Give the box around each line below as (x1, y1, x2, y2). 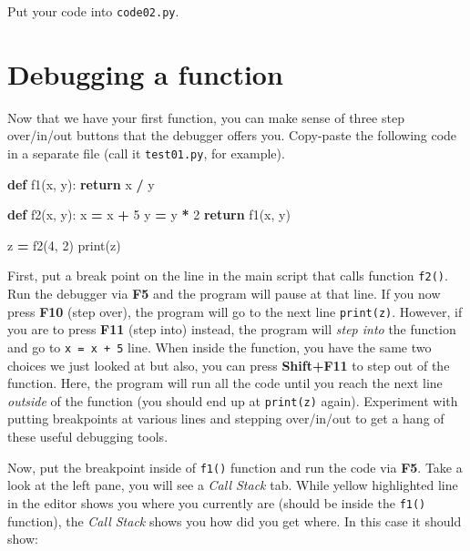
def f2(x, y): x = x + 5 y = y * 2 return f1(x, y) (7, 205, 291, 224)
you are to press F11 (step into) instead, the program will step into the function (7, 320, 456, 339)
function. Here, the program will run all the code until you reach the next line (7, 373, 443, 393)
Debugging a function (7, 55, 283, 92)
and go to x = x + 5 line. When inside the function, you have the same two (7, 337, 432, 356)
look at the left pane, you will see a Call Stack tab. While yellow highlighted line (7, 475, 458, 495)
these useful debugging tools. (7, 427, 169, 445)
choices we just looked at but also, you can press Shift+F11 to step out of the (7, 355, 450, 374)
